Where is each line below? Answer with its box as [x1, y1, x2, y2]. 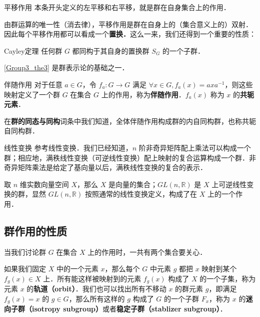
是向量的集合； [108, 179, 157, 189]
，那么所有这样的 [68, 293, 125, 303]
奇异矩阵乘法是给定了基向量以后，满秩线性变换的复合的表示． [4, 162, 207, 173]
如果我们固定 [4, 263, 46, 274]
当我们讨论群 [4, 246, 46, 257]
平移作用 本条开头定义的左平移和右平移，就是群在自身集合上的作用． [4, 2, 230, 12]
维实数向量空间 [19, 179, 69, 189]
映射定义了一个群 [4, 89, 60, 99]
